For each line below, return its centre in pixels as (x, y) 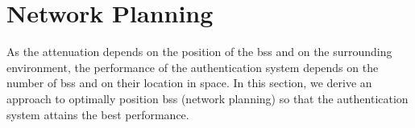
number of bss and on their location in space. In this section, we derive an (189, 83)
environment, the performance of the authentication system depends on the (193, 67)
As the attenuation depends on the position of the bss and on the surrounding (199, 52)
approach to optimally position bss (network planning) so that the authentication (207, 98)
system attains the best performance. (98, 114)
